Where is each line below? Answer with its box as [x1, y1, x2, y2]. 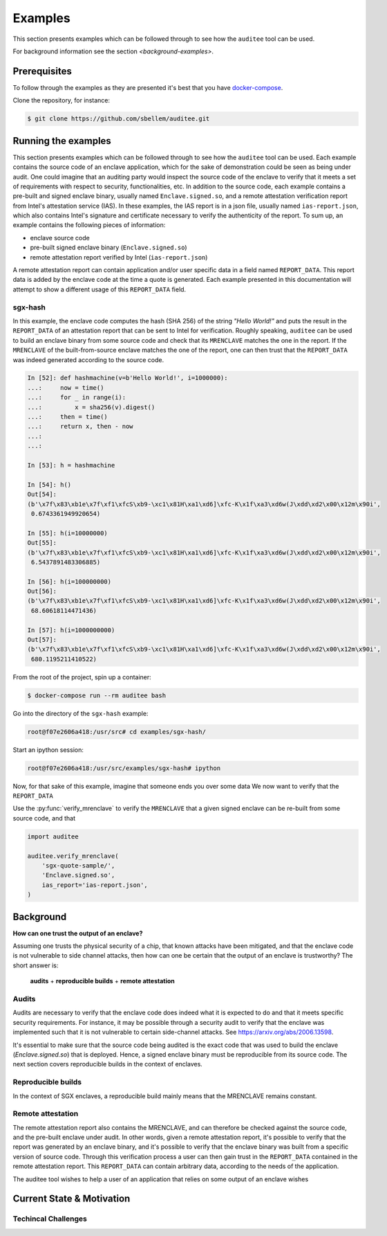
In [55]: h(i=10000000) [27, 529, 108, 537]
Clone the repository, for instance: [12, 96, 111, 105]
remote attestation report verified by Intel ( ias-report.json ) [30, 253, 208, 261]
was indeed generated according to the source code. [12, 355, 164, 364]
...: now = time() [27, 384, 104, 391]
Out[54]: [27, 490, 57, 499]
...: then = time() [27, 413, 108, 421]
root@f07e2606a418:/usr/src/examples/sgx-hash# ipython [27, 764, 221, 772]
